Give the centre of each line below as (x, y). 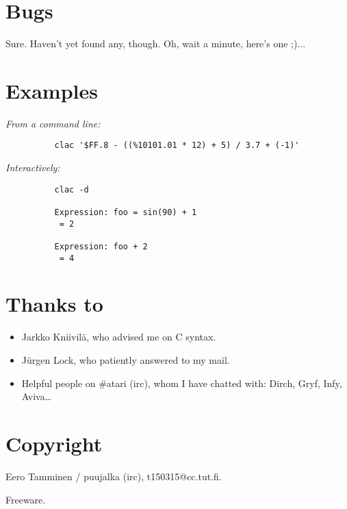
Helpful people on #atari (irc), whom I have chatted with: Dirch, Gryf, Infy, (182, 383)
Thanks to (54, 304)
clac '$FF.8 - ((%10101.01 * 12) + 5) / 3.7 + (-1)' (177, 146)
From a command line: (53, 123)
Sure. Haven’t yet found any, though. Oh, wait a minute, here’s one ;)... (156, 44)
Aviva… (37, 396)
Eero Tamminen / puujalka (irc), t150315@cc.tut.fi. (114, 476)
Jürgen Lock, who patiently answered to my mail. (126, 360)
